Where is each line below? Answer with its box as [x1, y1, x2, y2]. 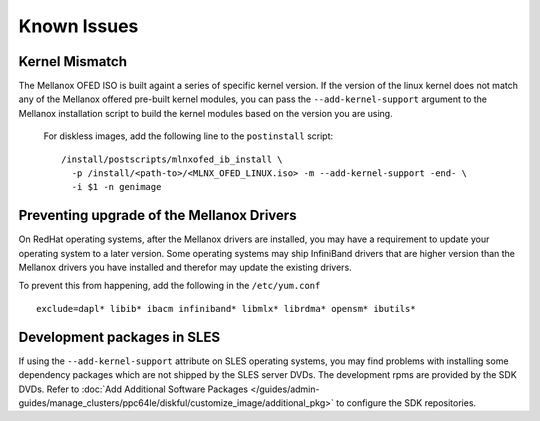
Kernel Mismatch [18, 53, 128, 70]
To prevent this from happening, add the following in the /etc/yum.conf [18, 280, 321, 292]
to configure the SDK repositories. [335, 396, 477, 409]
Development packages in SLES [18, 328, 220, 345]
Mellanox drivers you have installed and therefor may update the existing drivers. [18, 261, 352, 274]
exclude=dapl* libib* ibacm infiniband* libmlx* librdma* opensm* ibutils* [36, 303, 416, 314]
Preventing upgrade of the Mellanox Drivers [18, 207, 297, 224]
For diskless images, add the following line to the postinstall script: [43, 130, 334, 142]
